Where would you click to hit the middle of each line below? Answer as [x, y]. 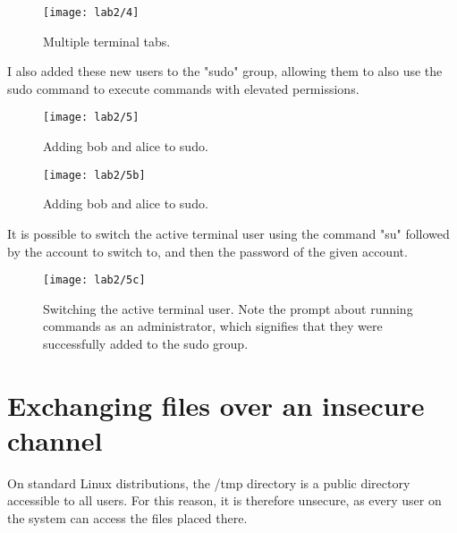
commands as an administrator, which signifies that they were [213, 326]
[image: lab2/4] [91, 13]
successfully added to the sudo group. [146, 343]
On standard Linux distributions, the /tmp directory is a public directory [209, 482]
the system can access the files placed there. [127, 518]
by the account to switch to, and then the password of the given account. [207, 251]
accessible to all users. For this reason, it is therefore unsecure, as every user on [224, 500]
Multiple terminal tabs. [107, 41]
